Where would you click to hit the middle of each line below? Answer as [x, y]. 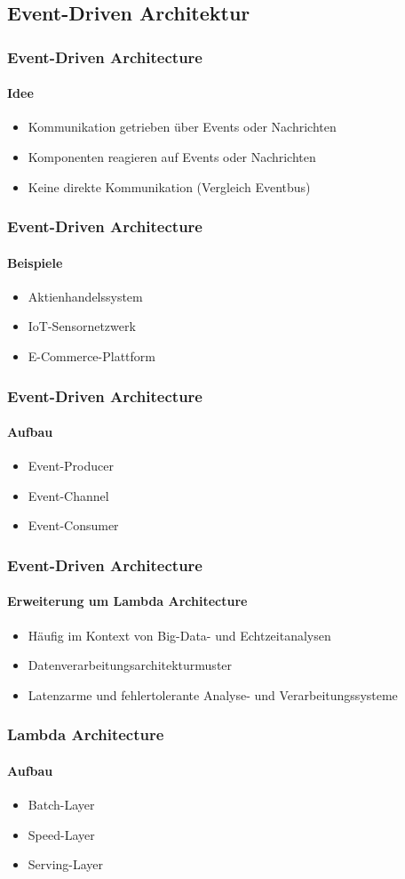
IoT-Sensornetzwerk [82, 326]
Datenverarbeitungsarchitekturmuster [130, 665]
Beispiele [35, 262]
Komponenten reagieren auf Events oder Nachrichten [172, 157]
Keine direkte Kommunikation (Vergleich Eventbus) [169, 186]
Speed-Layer [61, 834]
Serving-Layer [66, 864]
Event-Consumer [73, 525]
